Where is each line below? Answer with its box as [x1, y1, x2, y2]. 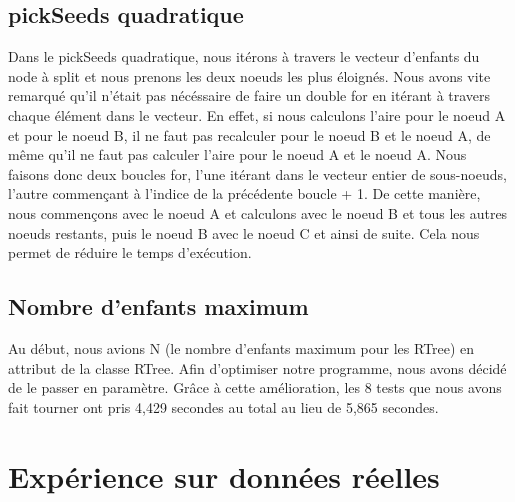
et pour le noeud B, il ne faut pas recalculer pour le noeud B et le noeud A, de [8, 124, 491, 145]
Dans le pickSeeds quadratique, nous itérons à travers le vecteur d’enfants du [8, 46, 480, 67]
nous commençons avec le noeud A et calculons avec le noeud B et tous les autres [8, 202, 508, 223]
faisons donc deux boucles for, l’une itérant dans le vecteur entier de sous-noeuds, [8, 163, 507, 184]
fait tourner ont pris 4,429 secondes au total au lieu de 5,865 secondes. [8, 396, 439, 417]
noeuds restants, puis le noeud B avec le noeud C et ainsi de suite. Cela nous [8, 222, 480, 243]
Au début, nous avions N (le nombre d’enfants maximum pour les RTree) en [8, 337, 475, 358]
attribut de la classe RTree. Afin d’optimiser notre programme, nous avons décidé [8, 357, 507, 378]
